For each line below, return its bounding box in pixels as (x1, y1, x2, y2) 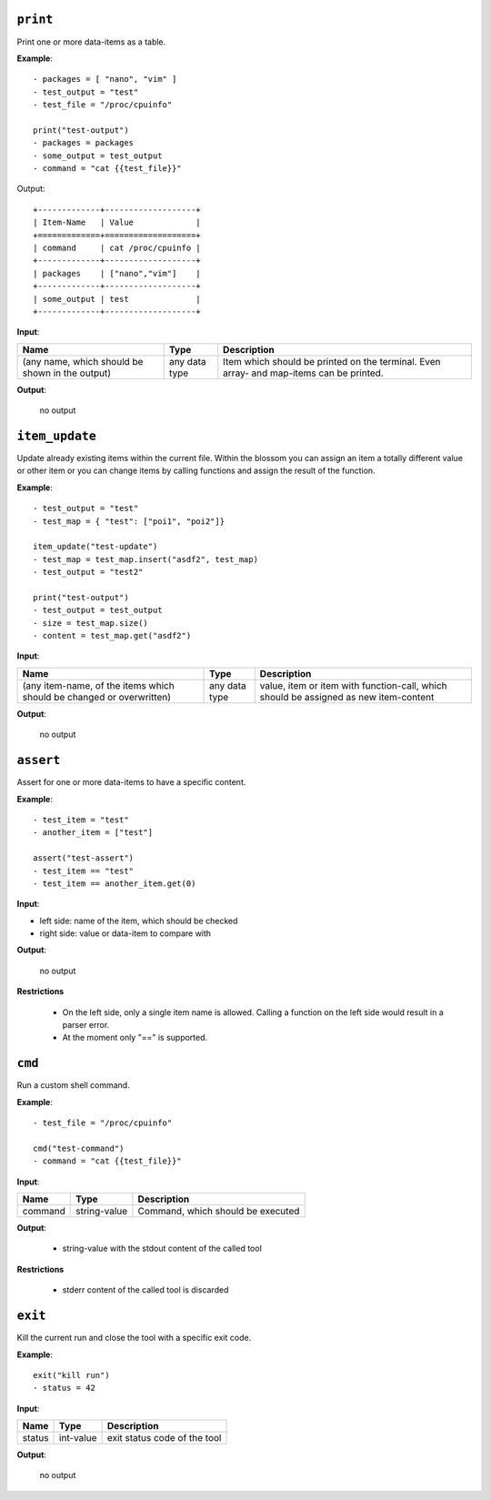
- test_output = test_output (33, 605, 163, 616)
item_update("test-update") (33, 541, 158, 552)
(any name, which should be (22, 355, 144, 367)
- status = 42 (33, 1383, 95, 1394)
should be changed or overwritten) (22, 690, 172, 703)
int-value (59, 1432, 97, 1445)
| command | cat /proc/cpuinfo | (33, 242, 202, 253)
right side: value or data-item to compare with (39, 928, 212, 939)
